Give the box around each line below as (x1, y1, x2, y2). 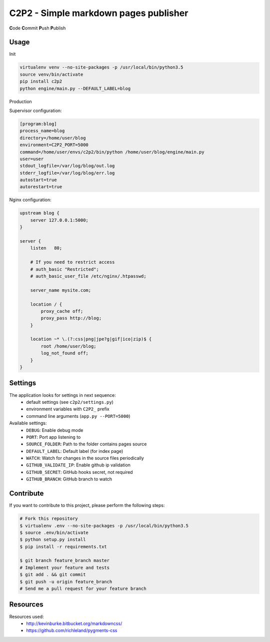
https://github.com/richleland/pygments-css (26, 627, 117, 633)
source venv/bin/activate (19, 72, 83, 77)
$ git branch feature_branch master (19, 558, 110, 563)
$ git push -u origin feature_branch (19, 578, 112, 584)
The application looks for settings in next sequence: (9, 392, 116, 398)
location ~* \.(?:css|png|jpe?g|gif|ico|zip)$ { (30, 336, 152, 342)
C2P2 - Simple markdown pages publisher (9, 8, 188, 19)
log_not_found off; (40, 350, 88, 356)
